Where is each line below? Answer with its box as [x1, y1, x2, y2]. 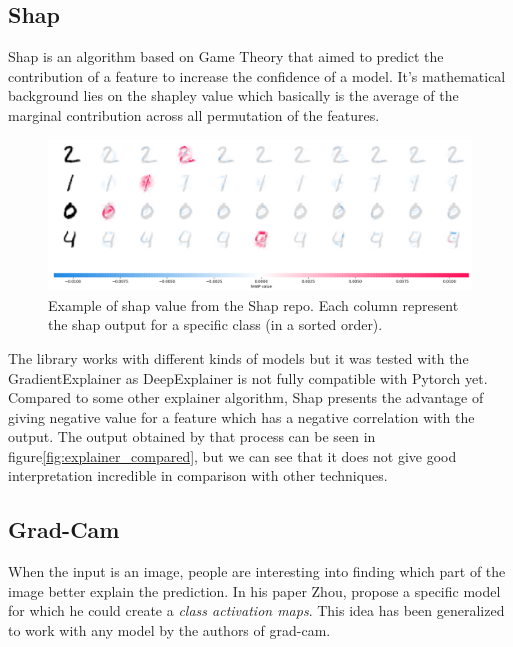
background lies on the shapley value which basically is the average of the [8, 85, 459, 106]
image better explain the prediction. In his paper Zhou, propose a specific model [8, 580, 501, 601]
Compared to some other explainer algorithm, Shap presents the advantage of [8, 387, 484, 408]
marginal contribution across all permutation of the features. [8, 104, 380, 125]
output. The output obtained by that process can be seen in [8, 426, 376, 447]
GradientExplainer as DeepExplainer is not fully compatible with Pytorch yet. [8, 367, 488, 388]
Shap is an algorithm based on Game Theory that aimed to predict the [8, 46, 444, 67]
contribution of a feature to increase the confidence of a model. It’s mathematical [8, 65, 506, 86]
